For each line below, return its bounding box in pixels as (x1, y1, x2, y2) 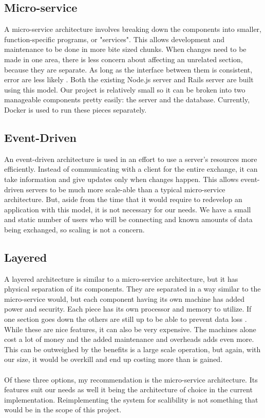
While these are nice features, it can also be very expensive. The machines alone (4, 323, 256, 334)
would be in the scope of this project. (4, 404, 122, 415)
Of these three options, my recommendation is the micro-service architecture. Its (4, 374, 258, 385)
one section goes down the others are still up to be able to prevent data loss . (4, 314, 247, 324)
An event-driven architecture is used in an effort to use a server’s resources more (4, 153, 257, 164)
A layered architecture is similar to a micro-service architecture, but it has (4, 273, 238, 284)
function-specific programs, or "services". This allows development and (4, 33, 225, 44)
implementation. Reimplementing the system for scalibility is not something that (4, 394, 258, 405)
